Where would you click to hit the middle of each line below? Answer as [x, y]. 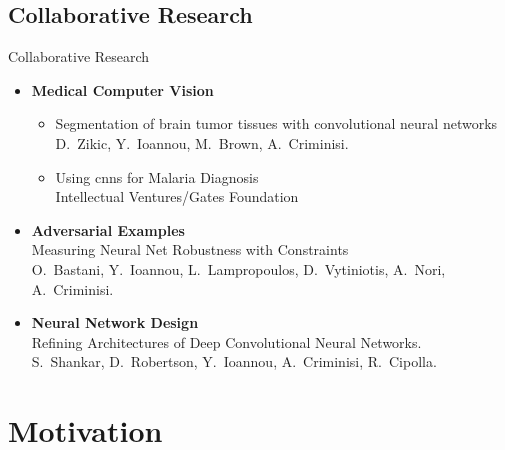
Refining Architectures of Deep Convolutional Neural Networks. [226, 341]
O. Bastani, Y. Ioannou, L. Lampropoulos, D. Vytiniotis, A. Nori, [238, 268]
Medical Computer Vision [122, 89]
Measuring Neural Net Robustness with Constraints [190, 249]
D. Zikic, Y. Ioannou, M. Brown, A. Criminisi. [202, 142]
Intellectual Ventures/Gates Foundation [177, 196]
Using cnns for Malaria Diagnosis [157, 176]
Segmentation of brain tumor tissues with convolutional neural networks [276, 123]
